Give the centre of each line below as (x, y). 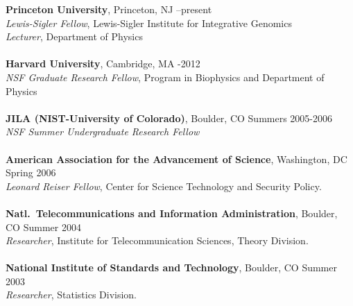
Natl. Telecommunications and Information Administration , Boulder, (172, 213)
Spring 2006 (31, 172)
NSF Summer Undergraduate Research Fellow (103, 131)
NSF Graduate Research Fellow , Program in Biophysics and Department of (165, 77)
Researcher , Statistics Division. (71, 295)
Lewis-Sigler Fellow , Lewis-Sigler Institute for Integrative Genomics (149, 23)
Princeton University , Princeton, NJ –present (109, 9)
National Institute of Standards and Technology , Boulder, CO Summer (171, 267)
